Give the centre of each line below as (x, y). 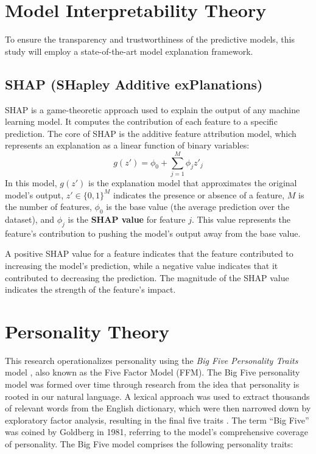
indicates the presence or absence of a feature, (199, 194)
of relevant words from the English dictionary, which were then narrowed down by (158, 408)
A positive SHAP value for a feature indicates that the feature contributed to (149, 253)
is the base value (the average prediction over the (198, 207)
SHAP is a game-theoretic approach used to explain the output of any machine (153, 109)
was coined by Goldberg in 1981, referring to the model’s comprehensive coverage (156, 432)
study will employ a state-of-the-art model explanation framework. (129, 51)
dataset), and (30, 219)
